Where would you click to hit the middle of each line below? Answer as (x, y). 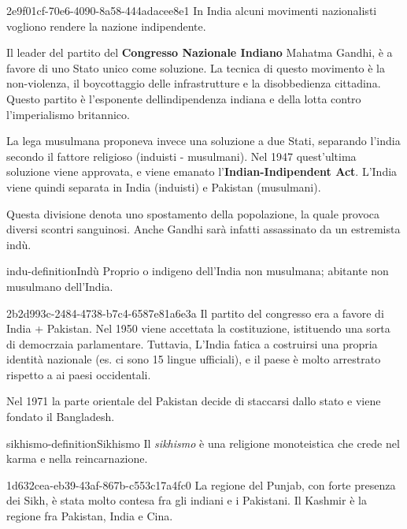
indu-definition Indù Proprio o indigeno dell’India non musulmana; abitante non (198, 271)
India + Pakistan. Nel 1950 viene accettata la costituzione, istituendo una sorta (198, 328)
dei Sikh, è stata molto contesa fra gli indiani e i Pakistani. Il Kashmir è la (187, 500)
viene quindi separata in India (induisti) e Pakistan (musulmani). (164, 186)
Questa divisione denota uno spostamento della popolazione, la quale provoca (193, 213)
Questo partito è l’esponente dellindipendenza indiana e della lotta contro (184, 98)
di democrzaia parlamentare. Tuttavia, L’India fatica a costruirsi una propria (192, 343)
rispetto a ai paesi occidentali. (79, 374)
